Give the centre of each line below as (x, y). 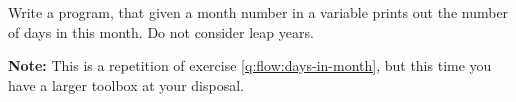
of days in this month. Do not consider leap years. (161, 31)
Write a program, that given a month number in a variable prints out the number (258, 12)
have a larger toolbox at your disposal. (126, 84)
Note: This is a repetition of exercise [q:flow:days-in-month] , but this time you (250, 65)
